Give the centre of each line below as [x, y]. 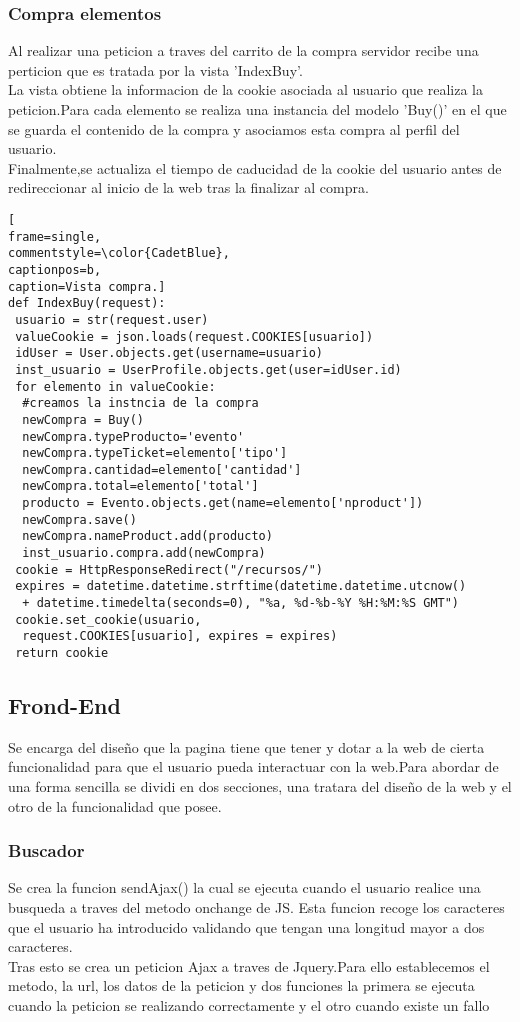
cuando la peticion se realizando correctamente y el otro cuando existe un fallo [249, 1005]
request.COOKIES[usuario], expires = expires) [180, 636]
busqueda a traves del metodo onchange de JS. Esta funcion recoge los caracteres [256, 907]
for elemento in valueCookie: [115, 386]
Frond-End [64, 705]
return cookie [62, 653]
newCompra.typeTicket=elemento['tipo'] [155, 453]
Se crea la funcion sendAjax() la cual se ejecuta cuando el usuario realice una [244, 887]
